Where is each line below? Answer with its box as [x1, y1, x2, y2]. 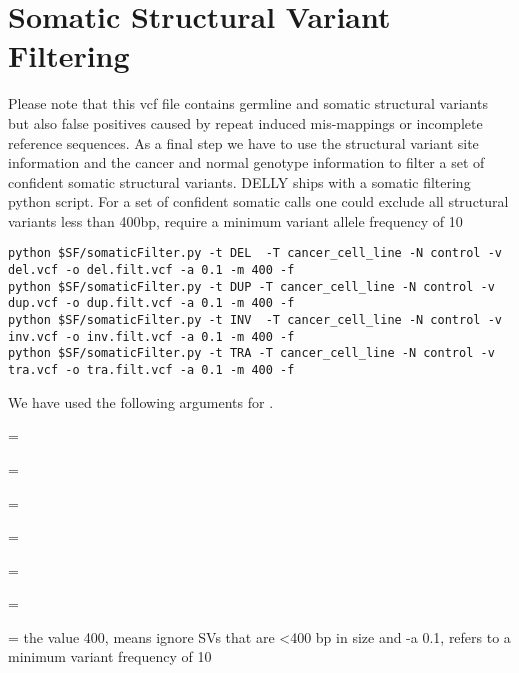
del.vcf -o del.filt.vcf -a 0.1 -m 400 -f [8, 263, 295, 278]
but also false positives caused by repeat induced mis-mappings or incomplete [8, 112, 483, 133]
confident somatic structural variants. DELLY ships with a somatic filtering [8, 171, 471, 192]
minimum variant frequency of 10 [8, 646, 212, 667]
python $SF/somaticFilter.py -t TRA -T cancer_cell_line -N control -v [8, 346, 495, 361]
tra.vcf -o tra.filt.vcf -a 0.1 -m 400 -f [8, 363, 295, 378]
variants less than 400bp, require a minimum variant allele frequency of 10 [8, 210, 463, 231]
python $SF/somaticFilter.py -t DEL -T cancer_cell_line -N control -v [8, 246, 502, 261]
